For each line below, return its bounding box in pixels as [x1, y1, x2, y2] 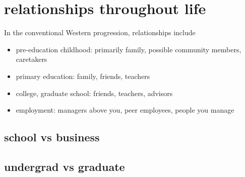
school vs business [4, 129, 100, 145]
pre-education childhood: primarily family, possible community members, [16, 44, 241, 54]
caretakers [16, 54, 47, 64]
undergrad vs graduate [4, 158, 125, 174]
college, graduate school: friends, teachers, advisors [16, 87, 173, 98]
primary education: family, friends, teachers [16, 70, 150, 81]
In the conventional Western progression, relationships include [4, 27, 196, 38]
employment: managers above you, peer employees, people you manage [16, 105, 234, 115]
